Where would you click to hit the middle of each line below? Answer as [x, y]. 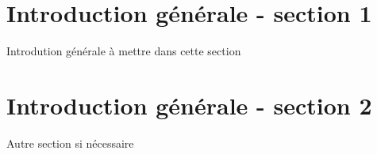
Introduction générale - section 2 [189, 105]
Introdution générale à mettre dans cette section [124, 51]
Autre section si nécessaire [70, 143]
